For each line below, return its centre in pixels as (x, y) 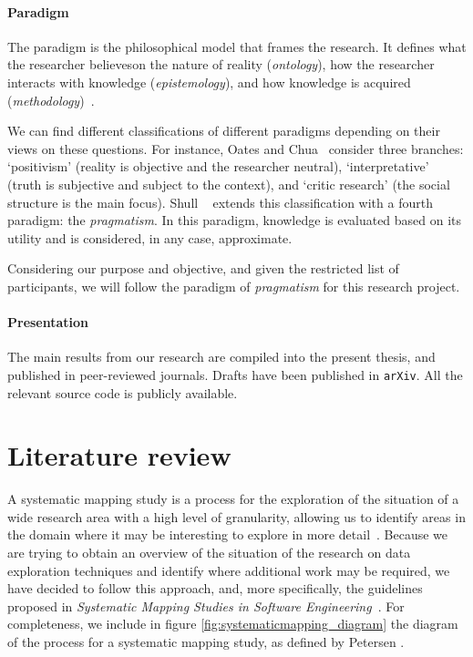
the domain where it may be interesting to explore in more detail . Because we (228, 534)
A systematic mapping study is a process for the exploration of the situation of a (233, 499)
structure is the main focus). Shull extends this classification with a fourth (220, 202)
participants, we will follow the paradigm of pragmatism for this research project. (234, 286)
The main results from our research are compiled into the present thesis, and (221, 357)
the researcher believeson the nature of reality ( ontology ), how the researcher (221, 64)
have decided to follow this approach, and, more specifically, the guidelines (215, 588)
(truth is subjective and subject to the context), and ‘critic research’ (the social (229, 184)
